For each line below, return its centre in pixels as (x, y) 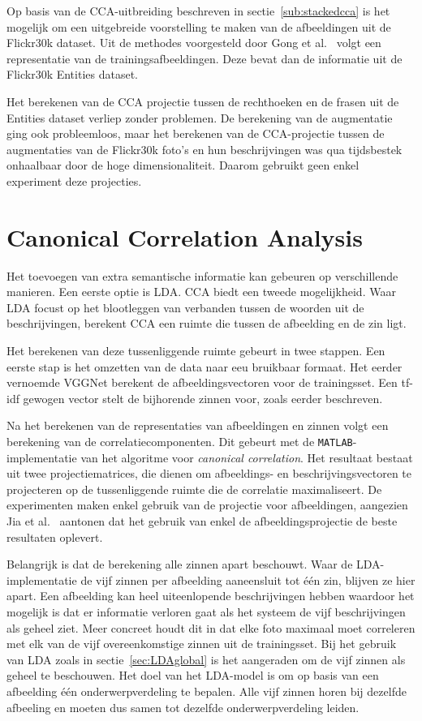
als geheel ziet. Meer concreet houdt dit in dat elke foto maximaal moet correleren (211, 627)
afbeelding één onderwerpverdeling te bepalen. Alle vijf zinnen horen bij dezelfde (207, 691)
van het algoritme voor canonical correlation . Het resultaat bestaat (247, 457)
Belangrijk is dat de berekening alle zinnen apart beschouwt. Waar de (180, 564)
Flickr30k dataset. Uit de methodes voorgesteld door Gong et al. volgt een (194, 43)
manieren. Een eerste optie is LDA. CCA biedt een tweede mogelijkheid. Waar (201, 292)
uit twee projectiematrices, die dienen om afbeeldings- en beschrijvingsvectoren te (209, 473)
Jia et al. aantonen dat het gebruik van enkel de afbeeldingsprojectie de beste (202, 521)
